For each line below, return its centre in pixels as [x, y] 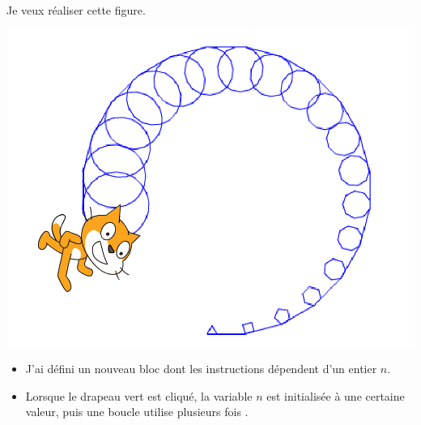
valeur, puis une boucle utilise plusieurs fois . [137, 412]
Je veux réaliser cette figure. [76, 10]
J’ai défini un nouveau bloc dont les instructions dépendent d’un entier [201, 369]
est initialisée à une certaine [336, 395]
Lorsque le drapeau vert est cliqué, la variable [139, 395]
